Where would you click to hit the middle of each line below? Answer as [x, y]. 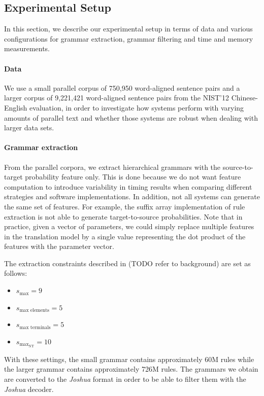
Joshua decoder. [29, 389]
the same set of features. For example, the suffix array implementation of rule [125, 206]
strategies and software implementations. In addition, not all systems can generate [132, 196]
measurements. [27, 48]
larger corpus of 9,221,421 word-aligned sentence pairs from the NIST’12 [117, 98]
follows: [16, 273]
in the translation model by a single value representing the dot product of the [125, 236]
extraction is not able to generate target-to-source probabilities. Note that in [123, 216]
